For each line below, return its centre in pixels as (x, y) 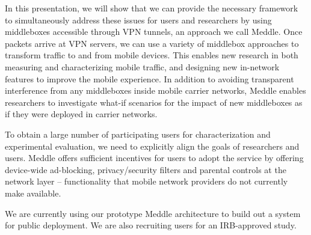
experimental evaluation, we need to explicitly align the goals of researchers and (152, 146)
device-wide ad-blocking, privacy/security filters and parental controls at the (146, 169)
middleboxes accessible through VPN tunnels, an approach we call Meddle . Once (154, 32)
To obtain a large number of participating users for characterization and (138, 134)
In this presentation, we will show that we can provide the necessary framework (152, 8)
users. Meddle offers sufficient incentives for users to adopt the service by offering (154, 158)
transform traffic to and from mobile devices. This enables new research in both (152, 55)
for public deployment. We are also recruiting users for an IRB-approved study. (151, 225)
